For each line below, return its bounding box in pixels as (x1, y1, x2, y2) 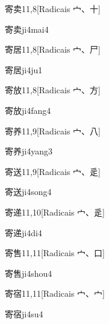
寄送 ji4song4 (5, 185, 52, 198)
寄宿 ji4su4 (5, 307, 43, 320)
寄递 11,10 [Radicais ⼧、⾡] (5, 205, 105, 218)
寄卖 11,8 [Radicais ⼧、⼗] (5, 2, 101, 15)
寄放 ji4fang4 (5, 104, 51, 116)
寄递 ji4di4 (5, 226, 42, 239)
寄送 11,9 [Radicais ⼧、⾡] (5, 165, 101, 177)
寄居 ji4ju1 (5, 63, 43, 76)
